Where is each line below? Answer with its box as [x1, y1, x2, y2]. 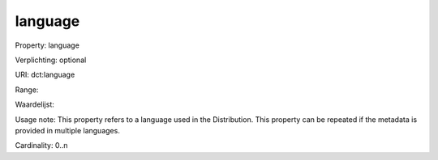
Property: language [15, 40, 80, 50]
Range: [15, 85, 39, 95]
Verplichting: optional [15, 55, 87, 65]
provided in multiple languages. [15, 125, 121, 135]
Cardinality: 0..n [15, 141, 68, 150]
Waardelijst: [15, 99, 54, 109]
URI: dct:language [15, 69, 75, 80]
